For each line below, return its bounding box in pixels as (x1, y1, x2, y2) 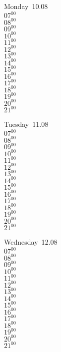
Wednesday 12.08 (4, 237, 58, 247)
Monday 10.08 (4, 1, 48, 11)
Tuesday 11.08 (4, 119, 49, 129)
